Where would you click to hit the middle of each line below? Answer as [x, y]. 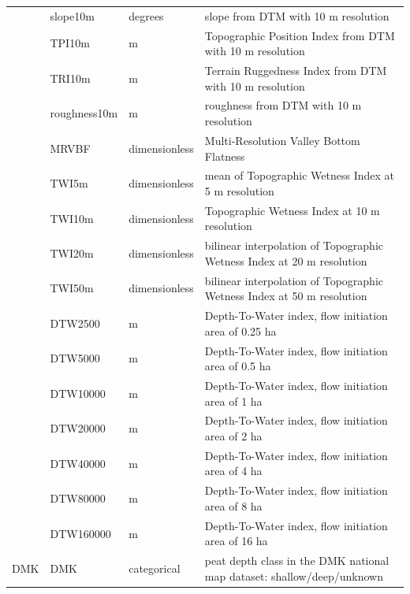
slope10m [72, 15]
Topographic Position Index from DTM [300, 35]
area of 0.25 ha [240, 330]
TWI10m [72, 218]
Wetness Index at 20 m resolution [286, 260]
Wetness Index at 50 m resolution [286, 296]
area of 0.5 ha [238, 366]
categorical [155, 568]
